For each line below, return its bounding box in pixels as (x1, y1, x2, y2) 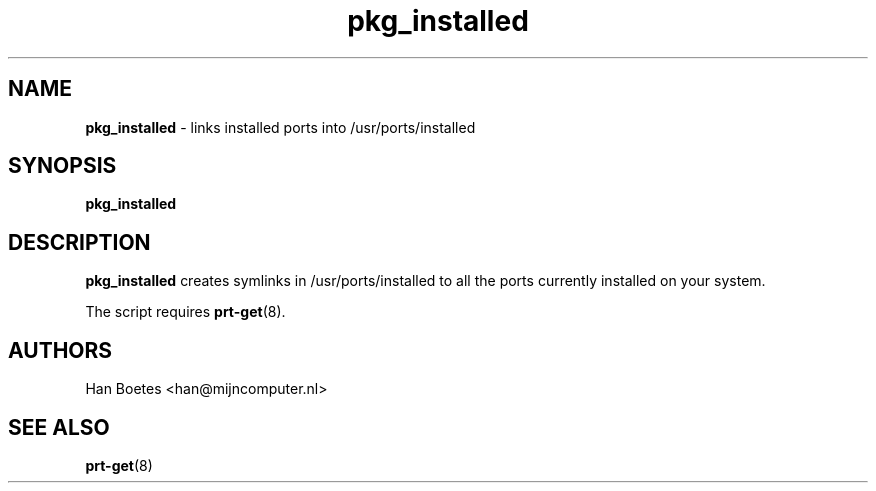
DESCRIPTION (8, 229, 151, 255)
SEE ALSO (8, 414, 110, 440)
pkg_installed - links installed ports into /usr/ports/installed (85, 118, 476, 136)
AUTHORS (8, 337, 113, 363)
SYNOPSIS (8, 153, 117, 179)
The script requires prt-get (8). (85, 303, 286, 321)
